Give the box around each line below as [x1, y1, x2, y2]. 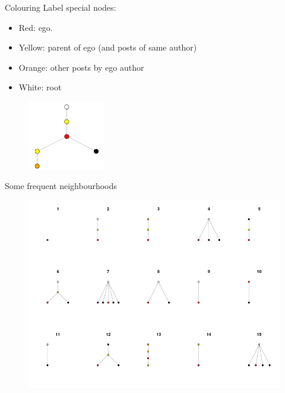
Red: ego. [18, 21, 53, 33]
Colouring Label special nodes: [5, 1, 116, 13]
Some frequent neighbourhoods [5, 180, 117, 192]
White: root [18, 81, 62, 93]
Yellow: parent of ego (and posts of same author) [18, 41, 197, 54]
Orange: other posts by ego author [18, 61, 144, 73]
